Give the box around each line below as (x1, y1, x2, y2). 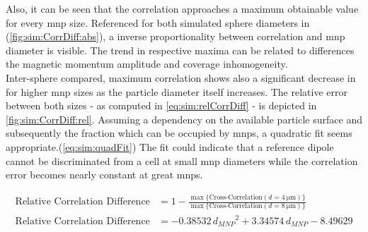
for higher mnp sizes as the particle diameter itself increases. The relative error (6, 84, 347, 99)
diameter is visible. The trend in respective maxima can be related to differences (6, 42, 355, 57)
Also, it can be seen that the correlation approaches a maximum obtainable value (6, 1, 359, 16)
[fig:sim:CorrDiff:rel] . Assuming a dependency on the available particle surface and (6, 111, 362, 126)
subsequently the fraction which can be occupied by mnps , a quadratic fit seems (6, 126, 352, 140)
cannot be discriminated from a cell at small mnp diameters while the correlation (6, 153, 358, 168)
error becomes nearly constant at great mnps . (6, 167, 203, 182)
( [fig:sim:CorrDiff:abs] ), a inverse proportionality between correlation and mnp (6, 29, 345, 44)
